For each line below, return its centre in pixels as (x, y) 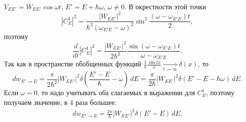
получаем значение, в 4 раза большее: (60, 102)
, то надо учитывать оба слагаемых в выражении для (116, 92)
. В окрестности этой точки (165, 6)
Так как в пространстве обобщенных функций (73, 64)
